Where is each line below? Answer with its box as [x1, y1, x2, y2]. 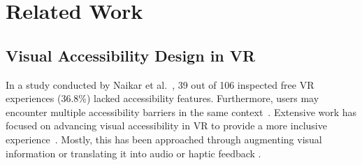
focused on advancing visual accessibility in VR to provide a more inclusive [6, 118, 327, 133]
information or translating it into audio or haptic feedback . [6, 145, 261, 160]
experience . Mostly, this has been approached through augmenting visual [6, 131, 322, 146]
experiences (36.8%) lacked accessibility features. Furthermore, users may [6, 91, 319, 106]
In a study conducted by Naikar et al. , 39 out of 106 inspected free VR [6, 77, 314, 92]
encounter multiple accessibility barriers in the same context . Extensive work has [6, 104, 357, 119]
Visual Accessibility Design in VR [6, 44, 256, 66]
